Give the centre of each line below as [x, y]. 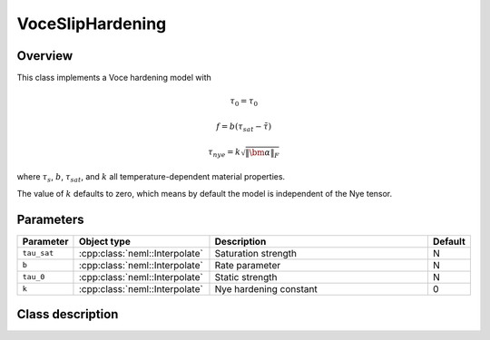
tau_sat [38, 253]
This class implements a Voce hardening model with [114, 78]
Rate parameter [248, 265]
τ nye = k [224, 153]
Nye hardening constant [266, 288]
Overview [45, 56]
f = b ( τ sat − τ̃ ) [244, 127]
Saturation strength [256, 253]
